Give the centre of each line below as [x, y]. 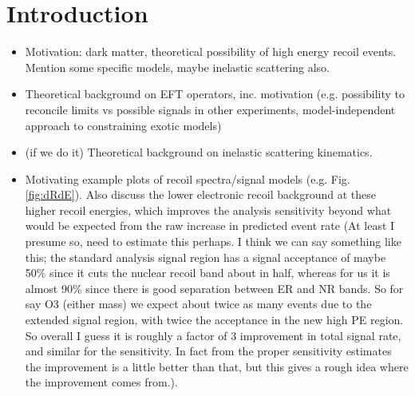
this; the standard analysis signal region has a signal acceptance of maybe [206, 257]
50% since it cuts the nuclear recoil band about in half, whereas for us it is [207, 273]
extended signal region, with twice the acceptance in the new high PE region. [214, 320]
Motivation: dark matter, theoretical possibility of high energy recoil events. [211, 51]
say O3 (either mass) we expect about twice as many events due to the [198, 304]
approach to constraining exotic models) [123, 125]
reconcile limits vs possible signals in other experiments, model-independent [210, 109]
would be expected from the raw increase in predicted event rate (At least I [210, 226]
